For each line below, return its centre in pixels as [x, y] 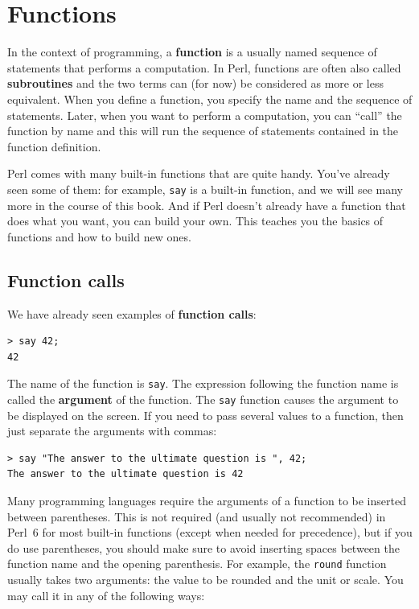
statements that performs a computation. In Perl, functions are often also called [204, 67]
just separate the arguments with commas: [112, 431]
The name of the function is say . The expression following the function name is [203, 383]
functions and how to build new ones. [99, 236]
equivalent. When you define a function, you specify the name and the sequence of [210, 99]
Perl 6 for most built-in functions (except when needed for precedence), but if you [210, 532]
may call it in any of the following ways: [106, 595]
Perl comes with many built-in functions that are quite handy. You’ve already [199, 173]
